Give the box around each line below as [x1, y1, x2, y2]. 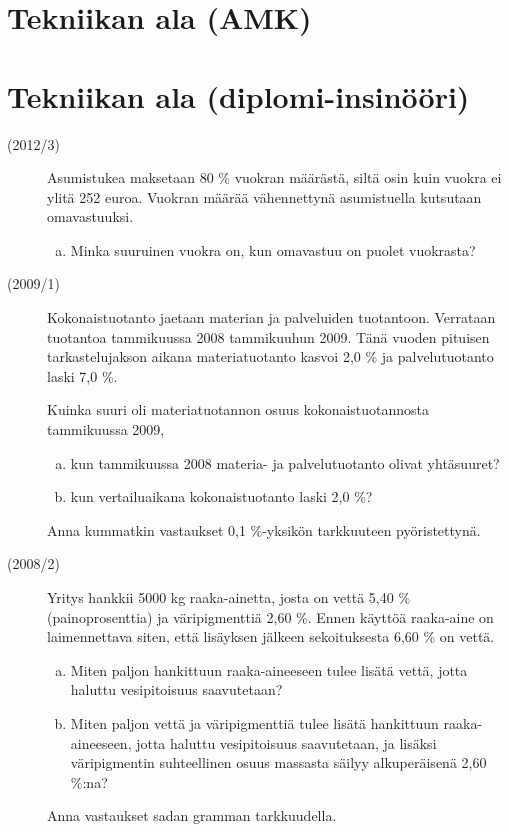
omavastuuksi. [47, 206, 134, 227]
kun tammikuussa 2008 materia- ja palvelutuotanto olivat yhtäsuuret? [70, 452, 500, 473]
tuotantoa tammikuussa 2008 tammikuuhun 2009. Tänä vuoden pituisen [47, 326, 490, 347]
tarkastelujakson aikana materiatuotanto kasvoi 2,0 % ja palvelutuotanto [47, 346, 494, 367]
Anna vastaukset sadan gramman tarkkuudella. [47, 805, 337, 826]
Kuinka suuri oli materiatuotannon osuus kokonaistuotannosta [47, 399, 430, 420]
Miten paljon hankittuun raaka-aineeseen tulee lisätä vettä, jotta [70, 659, 468, 680]
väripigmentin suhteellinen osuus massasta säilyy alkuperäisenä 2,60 [70, 752, 487, 773]
